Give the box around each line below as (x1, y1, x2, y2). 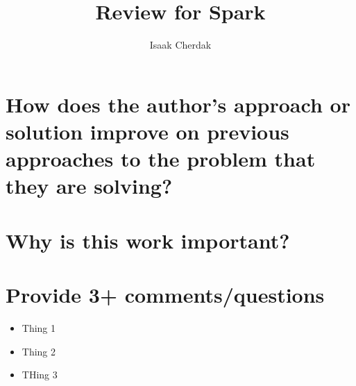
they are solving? (6, 171, 173, 200)
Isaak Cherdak (149, 37, 212, 52)
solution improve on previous (6, 117, 289, 145)
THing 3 (22, 367, 58, 382)
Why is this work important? (6, 226, 290, 254)
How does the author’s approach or (6, 90, 350, 118)
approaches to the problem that (6, 144, 316, 173)
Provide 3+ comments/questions (6, 280, 325, 309)
